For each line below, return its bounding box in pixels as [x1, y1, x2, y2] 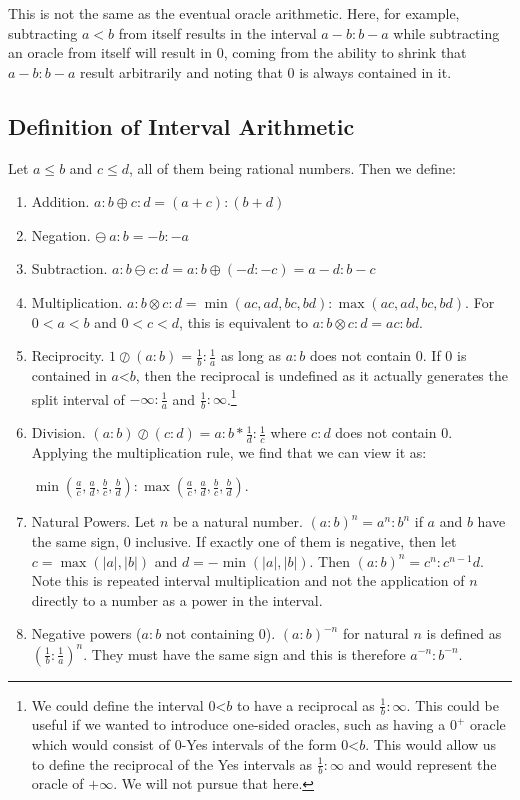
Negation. [31, 224, 91, 245]
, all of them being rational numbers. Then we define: [129, 157, 456, 178]
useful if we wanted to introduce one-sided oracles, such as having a [31, 714, 446, 735]
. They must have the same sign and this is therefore [83, 643, 406, 664]
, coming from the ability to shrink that [223, 42, 467, 63]
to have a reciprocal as [236, 694, 375, 715]
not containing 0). [165, 623, 276, 644]
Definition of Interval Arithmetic [8, 110, 355, 141]
